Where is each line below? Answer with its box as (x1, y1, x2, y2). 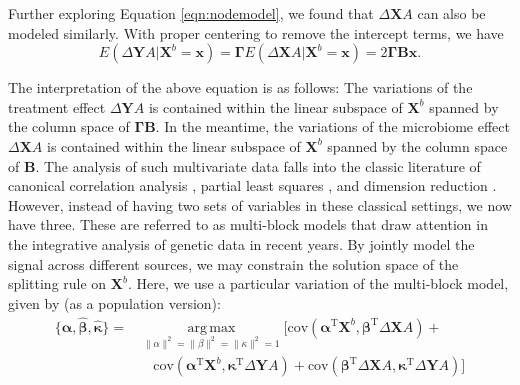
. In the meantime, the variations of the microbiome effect (155, 116, 510, 137)
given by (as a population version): (8, 292, 221, 313)
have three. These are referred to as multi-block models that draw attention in (8, 214, 488, 235)
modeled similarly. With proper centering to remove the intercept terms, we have (8, 22, 504, 43)
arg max (187, 320, 236, 335)
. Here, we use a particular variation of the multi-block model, (127, 273, 509, 294)
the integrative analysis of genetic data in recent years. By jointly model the (8, 233, 475, 254)
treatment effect (8, 96, 106, 117)
